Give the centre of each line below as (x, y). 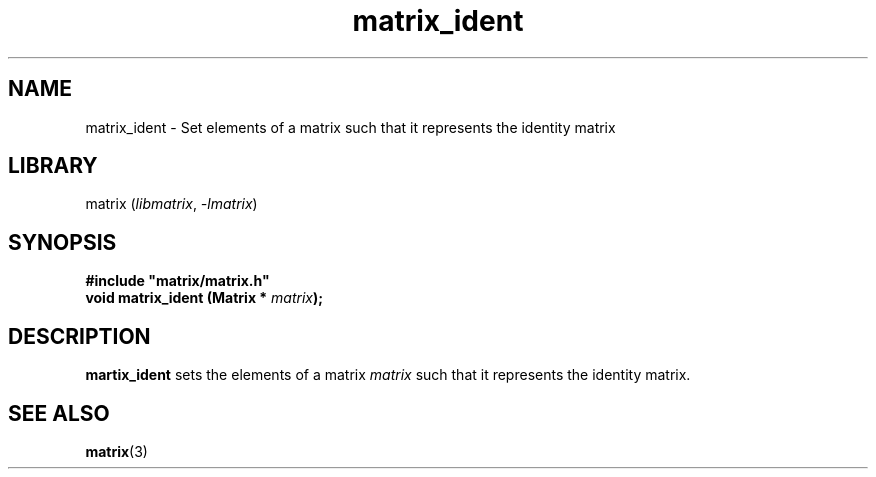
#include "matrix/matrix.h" (177, 281)
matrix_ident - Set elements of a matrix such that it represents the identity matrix (350, 127)
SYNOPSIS (62, 242)
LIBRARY (53, 166)
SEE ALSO (59, 413)
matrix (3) (116, 451)
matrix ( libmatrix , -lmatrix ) (171, 204)
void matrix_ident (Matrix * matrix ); (204, 298)
